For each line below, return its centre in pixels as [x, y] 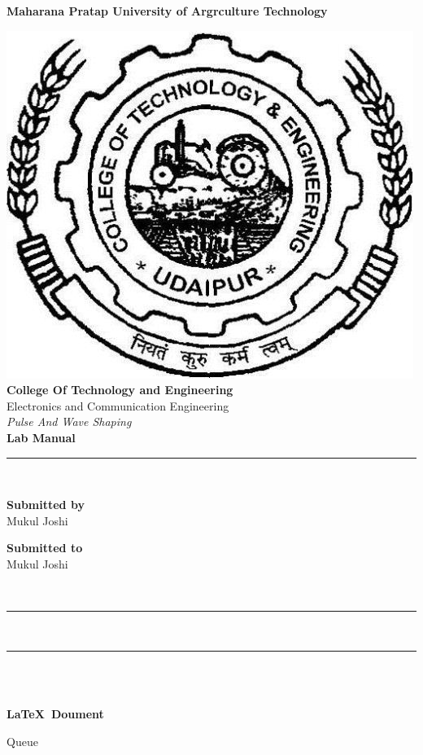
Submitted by [46, 505]
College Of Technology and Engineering [120, 390]
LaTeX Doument [55, 713]
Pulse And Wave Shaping [69, 421]
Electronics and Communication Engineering [118, 405]
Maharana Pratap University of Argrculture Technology [167, 11]
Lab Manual [41, 437]
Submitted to [45, 548]
